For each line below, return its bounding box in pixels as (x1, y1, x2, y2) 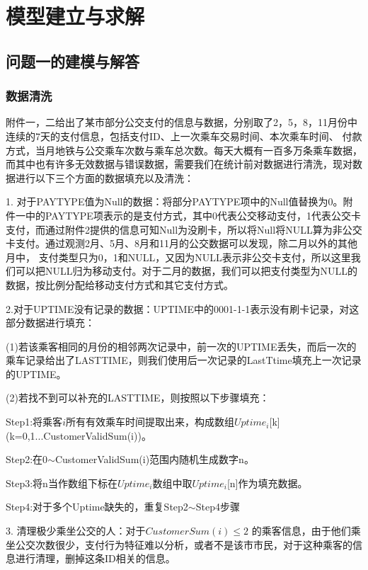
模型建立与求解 (6, 1, 145, 30)
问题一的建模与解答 (6, 50, 139, 72)
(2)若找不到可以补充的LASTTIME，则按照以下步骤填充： (6, 390, 270, 405)
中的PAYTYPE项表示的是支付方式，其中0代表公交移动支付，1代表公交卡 (25, 207, 361, 222)
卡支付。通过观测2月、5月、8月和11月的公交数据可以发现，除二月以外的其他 (6, 236, 357, 251)
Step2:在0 (6, 452, 48, 467)
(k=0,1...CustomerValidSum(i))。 (6, 428, 151, 443)
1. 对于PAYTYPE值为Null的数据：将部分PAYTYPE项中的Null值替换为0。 (6, 194, 343, 209)
